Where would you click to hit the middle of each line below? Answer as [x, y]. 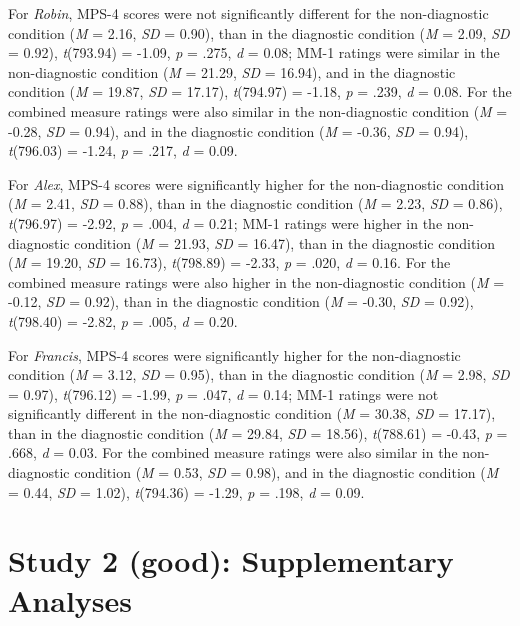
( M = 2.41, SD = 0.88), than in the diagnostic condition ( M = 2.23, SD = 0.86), [255, 203]
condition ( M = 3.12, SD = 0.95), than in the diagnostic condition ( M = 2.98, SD [259, 374]
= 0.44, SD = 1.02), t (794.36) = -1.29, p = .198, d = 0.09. [186, 491]
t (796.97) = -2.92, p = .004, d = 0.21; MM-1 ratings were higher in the [225, 222]
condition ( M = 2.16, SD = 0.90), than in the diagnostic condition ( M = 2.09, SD [259, 32]
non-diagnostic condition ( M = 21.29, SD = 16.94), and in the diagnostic [232, 71]
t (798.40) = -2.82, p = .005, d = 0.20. [123, 320]
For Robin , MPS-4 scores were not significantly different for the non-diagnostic [248, 13]
